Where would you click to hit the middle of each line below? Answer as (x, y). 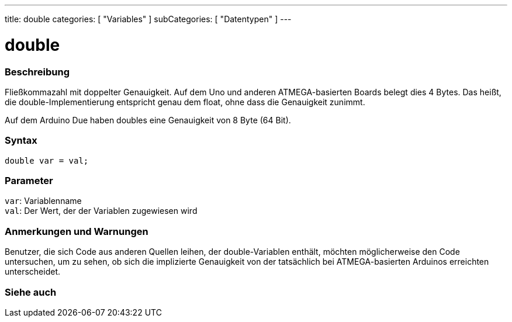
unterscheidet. (32, 272)
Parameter (29, 181)
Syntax (21, 141)
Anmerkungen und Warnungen (77, 231)
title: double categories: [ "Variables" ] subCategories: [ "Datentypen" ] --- (148, 19)
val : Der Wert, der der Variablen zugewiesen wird (101, 211)
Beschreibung (37, 72)
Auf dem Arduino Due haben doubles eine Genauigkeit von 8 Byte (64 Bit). (148, 120)
